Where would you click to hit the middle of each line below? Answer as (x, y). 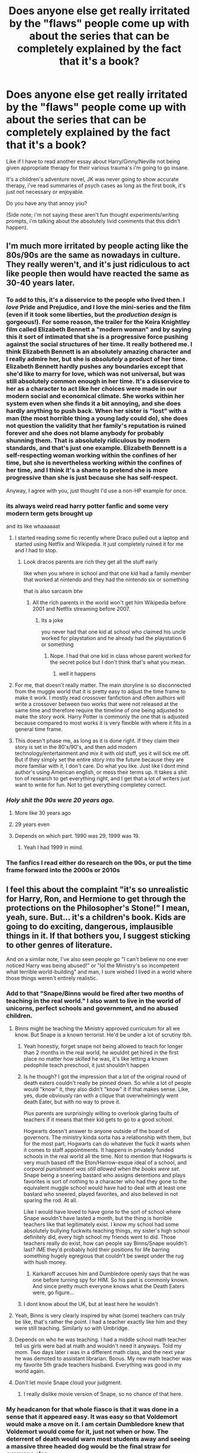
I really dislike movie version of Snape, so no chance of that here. (103, 1394)
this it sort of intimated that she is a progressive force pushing (97, 337)
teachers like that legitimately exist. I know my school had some (101, 1224)
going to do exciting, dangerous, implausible (90, 926)
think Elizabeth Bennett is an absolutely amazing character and (99, 352)
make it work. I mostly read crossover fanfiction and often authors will (100, 697)
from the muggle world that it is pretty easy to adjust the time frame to (100, 691)
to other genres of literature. (59, 945)
